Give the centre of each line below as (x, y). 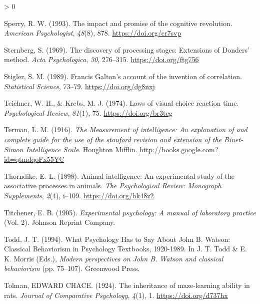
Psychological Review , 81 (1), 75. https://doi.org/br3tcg (88, 112)
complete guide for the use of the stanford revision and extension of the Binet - (124, 139)
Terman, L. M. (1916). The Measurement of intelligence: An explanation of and (126, 129)
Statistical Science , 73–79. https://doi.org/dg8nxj (79, 86)
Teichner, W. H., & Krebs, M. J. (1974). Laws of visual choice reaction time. (121, 103)
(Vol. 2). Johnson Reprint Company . (60, 222)
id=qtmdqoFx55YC (34, 159)
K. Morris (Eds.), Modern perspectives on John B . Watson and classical (114, 258)
